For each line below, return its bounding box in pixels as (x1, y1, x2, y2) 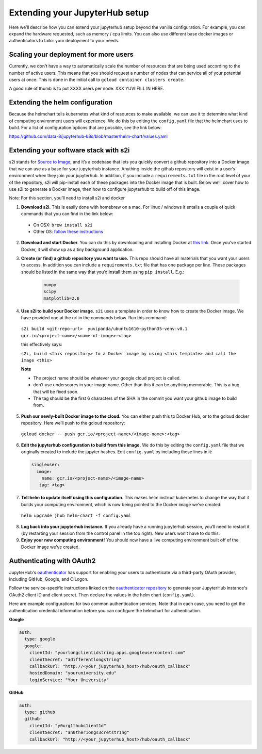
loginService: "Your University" (29, 677, 109, 683)
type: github (24, 709, 55, 715)
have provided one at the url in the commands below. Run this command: (21, 315, 167, 320)
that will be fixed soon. (33, 389, 79, 394)
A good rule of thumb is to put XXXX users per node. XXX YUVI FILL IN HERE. (9, 85, 164, 92)
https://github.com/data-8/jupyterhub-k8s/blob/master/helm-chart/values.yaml (9, 133, 168, 139)
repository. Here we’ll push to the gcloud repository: (21, 420, 126, 426)
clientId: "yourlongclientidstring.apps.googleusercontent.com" (29, 650, 186, 656)
